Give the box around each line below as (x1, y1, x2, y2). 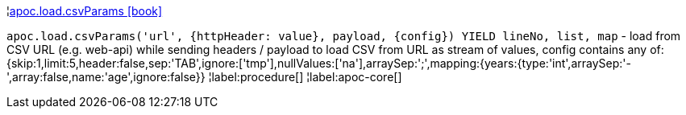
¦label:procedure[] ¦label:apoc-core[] (208, 70, 402, 84)
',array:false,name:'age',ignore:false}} (6, 70, 206, 84)
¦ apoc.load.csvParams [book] (6, 4, 163, 18)
